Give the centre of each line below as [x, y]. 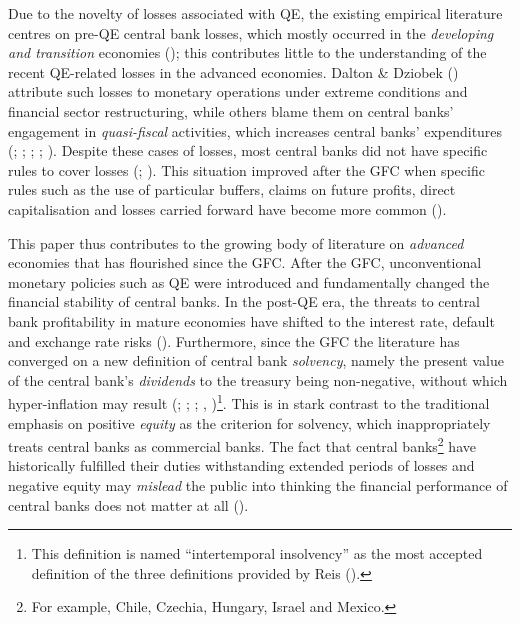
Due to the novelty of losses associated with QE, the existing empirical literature [255, 13]
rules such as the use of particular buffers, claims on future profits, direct [232, 189]
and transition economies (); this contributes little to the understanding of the [247, 52]
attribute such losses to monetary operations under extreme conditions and [238, 91]
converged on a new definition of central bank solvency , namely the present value [256, 360]
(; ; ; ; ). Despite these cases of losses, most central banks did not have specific [248, 150]
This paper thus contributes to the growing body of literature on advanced [236, 242]
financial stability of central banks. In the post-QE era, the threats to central [244, 301]
